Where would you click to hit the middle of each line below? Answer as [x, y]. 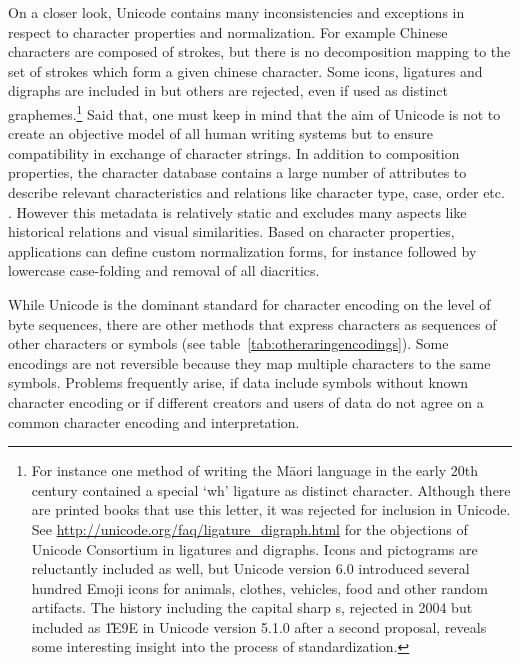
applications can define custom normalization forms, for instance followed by [242, 250]
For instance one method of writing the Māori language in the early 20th [254, 470]
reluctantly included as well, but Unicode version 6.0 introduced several [250, 568]
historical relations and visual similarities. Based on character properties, [231, 231]
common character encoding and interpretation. [154, 421]
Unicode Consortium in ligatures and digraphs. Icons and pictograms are [254, 548]
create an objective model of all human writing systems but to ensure [221, 133]
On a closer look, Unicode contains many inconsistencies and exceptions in [236, 12]
